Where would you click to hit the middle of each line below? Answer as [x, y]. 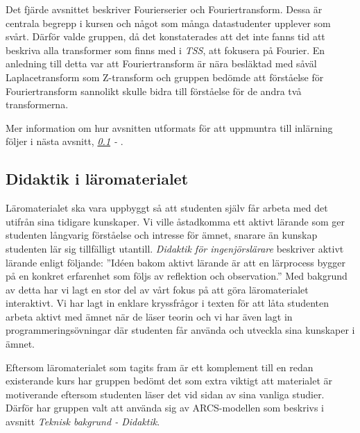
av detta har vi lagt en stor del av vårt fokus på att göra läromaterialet [157, 289]
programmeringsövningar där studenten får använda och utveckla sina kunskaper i [180, 330]
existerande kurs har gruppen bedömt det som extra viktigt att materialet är [169, 381]
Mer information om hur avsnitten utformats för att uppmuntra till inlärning [169, 127]
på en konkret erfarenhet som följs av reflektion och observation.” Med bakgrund [177, 276]
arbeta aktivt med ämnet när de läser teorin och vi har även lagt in [149, 316]
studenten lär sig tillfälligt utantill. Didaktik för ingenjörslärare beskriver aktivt [175, 248]
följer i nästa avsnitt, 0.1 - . [65, 141]
